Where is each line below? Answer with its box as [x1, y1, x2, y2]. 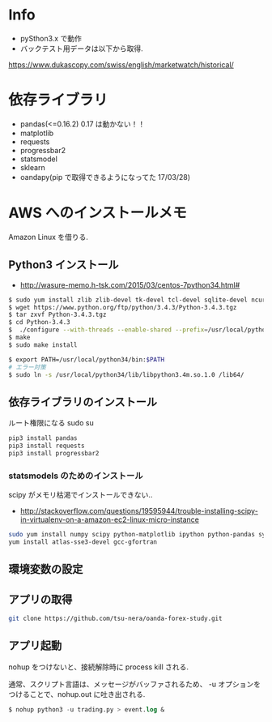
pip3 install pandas [8, 434, 79, 442]
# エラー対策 [8, 363, 46, 371]
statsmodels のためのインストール [8, 470, 143, 481]
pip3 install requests [8, 442, 85, 451]
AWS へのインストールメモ [8, 204, 188, 222]
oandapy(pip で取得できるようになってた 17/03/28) [19, 172, 191, 182]
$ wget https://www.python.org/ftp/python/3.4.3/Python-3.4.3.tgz [8, 303, 237, 311]
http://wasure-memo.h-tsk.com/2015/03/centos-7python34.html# [19, 280, 240, 289]
